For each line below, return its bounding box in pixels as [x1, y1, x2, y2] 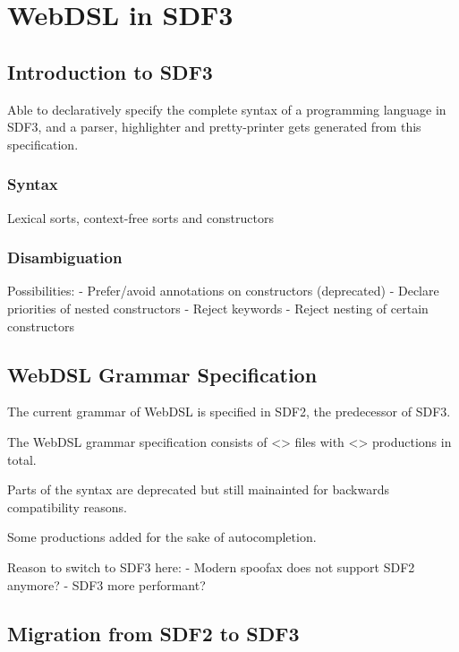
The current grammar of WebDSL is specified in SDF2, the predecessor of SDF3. [7, 402, 451, 421]
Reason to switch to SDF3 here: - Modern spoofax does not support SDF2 [7, 557, 415, 576]
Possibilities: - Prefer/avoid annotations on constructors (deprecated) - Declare [7, 281, 439, 300]
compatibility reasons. [7, 497, 127, 516]
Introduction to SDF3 [7, 57, 213, 85]
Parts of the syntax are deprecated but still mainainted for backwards [7, 480, 389, 499]
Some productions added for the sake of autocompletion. [7, 528, 317, 546]
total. [7, 450, 37, 468]
